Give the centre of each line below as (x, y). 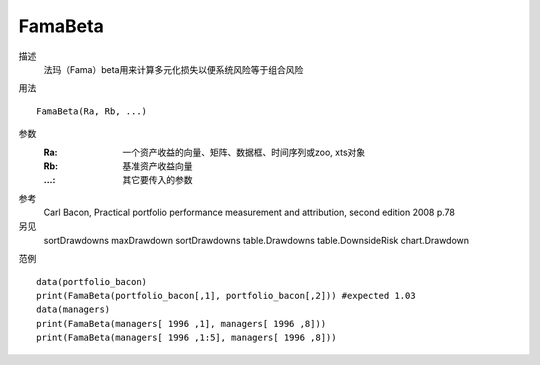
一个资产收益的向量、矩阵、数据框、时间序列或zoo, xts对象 (244, 152)
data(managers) (73, 309)
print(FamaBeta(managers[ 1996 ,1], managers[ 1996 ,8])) (181, 323)
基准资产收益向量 (157, 166)
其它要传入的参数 (157, 180)
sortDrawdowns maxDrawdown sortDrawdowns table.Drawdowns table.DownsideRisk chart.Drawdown (256, 240)
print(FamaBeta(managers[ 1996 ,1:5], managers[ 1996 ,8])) (186, 338)
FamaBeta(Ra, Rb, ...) (92, 111)
